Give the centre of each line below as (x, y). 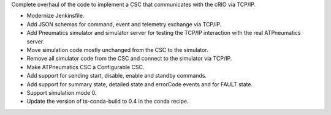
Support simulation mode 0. (62, 92)
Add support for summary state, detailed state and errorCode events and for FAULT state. (140, 84)
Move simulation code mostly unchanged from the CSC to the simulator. (117, 50)
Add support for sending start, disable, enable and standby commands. (117, 76)
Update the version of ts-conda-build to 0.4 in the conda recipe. (108, 102)
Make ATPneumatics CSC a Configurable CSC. (86, 67)
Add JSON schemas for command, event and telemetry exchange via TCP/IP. (124, 24)
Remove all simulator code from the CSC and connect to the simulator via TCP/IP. (129, 59)
